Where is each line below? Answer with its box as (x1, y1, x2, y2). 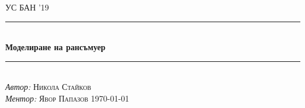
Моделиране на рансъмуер (5, 41, 106, 53)
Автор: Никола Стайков (5, 81, 91, 93)
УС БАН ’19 (5, 1, 49, 13)
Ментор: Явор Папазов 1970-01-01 (5, 92, 129, 104)
